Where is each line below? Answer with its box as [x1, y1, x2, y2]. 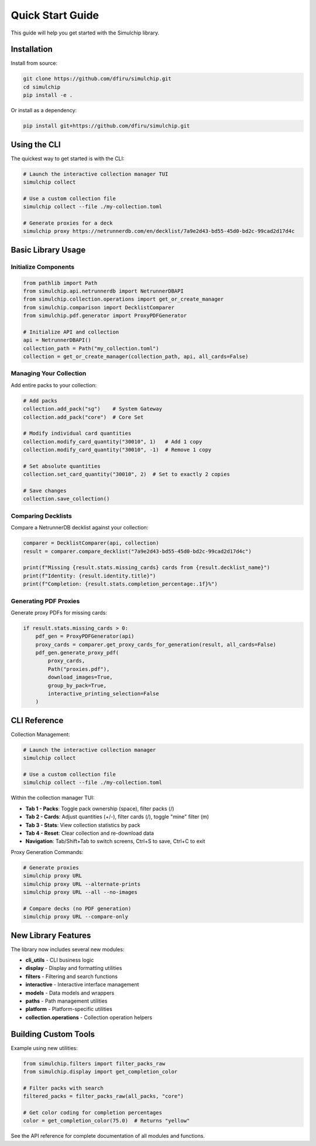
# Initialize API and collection [23, 328, 119, 335]
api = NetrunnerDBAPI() [23, 337, 92, 343]
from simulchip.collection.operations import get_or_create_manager [23, 296, 224, 302]
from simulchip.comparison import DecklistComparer [23, 304, 175, 311]
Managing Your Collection [11, 369, 87, 377]
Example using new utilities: [11, 1044, 78, 1051]
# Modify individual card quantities [23, 430, 132, 437]
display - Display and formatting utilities [25, 965, 122, 972]
